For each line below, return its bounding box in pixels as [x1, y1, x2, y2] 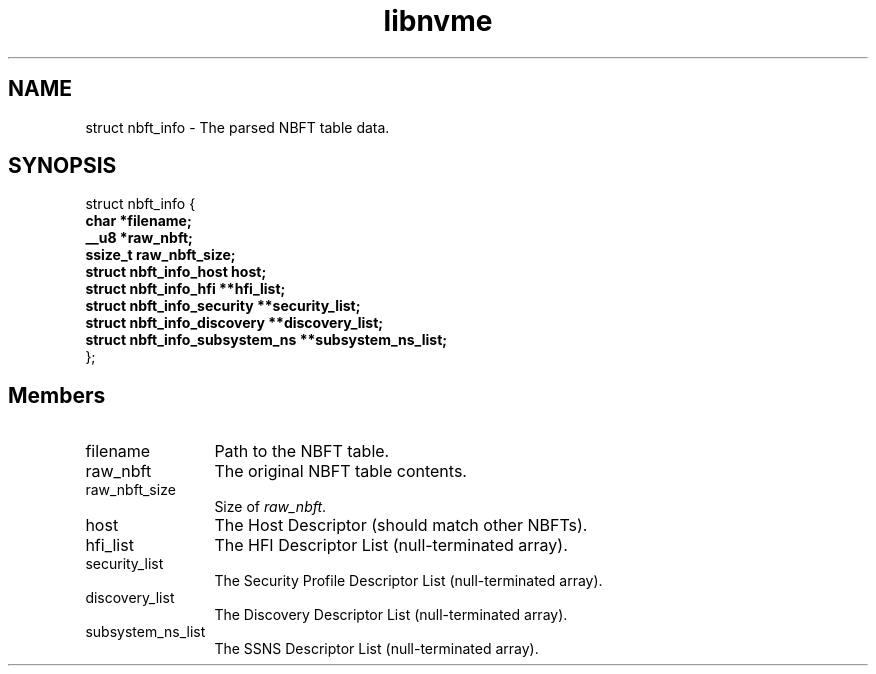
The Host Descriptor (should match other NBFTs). [214, 515, 588, 536]
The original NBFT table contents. [214, 461, 467, 482]
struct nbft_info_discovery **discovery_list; [85, 314, 384, 332]
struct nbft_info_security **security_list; [85, 297, 361, 315]
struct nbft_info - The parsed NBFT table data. [85, 118, 390, 136]
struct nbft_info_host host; [85, 263, 267, 281]
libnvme [383, 4, 493, 38]
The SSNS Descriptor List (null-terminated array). [214, 640, 539, 658]
